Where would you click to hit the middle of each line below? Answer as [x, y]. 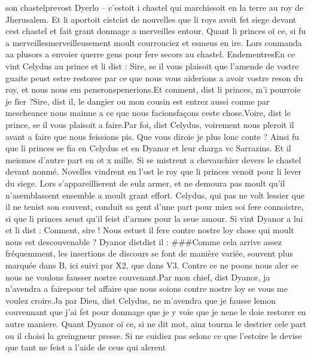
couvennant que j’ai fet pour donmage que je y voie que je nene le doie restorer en [156, 312]
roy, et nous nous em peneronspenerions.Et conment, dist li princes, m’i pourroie [153, 89]
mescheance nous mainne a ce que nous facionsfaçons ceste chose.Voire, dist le [148, 113]
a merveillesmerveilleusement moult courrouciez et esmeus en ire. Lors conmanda [154, 42]
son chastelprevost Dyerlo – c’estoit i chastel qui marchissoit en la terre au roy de [155, 7]
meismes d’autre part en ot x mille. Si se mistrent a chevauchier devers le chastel [153, 159]
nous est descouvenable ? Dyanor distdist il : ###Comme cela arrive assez [144, 241]
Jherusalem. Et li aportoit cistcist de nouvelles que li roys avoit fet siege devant [151, 19]
